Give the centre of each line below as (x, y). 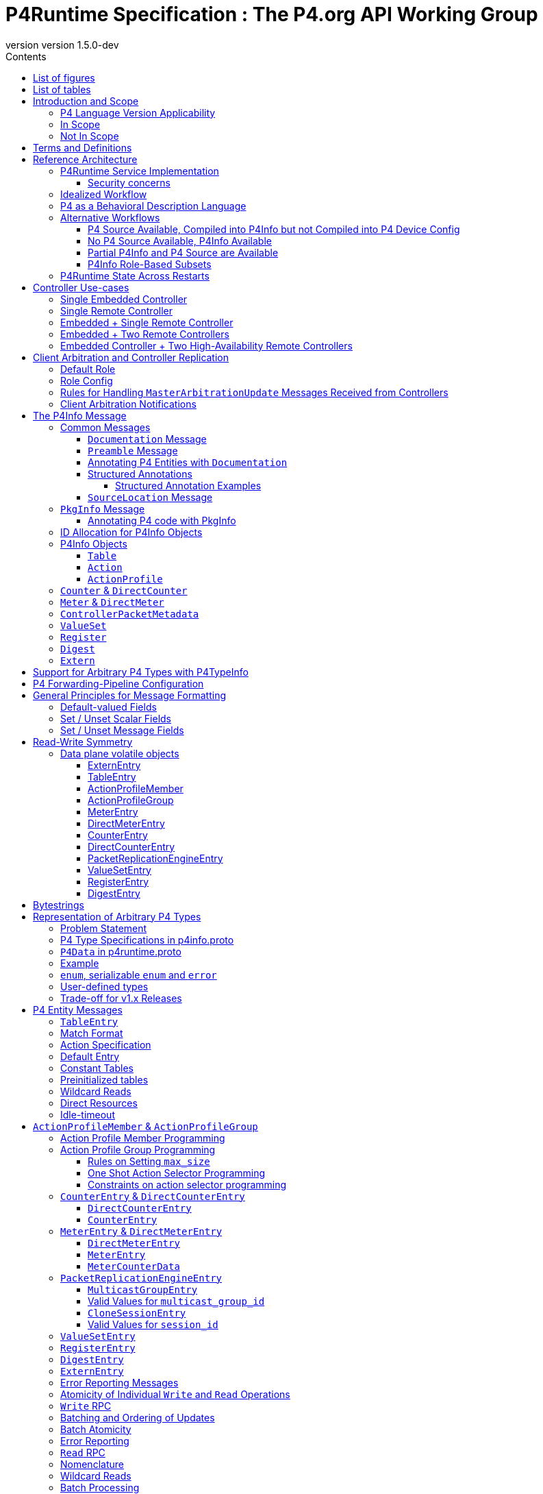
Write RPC (86, 1406)
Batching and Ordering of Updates (138, 1417)
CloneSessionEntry (137, 1313)
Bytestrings (59, 905)
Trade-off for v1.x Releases (121, 998)
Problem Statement (104, 928)
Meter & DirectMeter (112, 602)
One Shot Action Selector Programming (177, 1173)
